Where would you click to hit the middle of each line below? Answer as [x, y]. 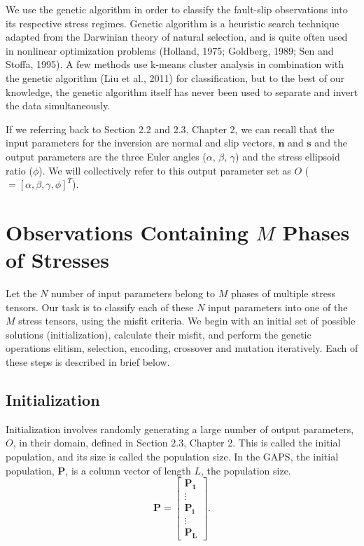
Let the [21, 293]
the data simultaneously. [58, 105]
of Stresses [57, 260]
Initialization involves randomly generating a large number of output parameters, [180, 429]
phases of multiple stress [283, 293]
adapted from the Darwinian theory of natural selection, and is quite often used [177, 37]
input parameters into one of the [278, 307]
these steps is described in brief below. [88, 362]
